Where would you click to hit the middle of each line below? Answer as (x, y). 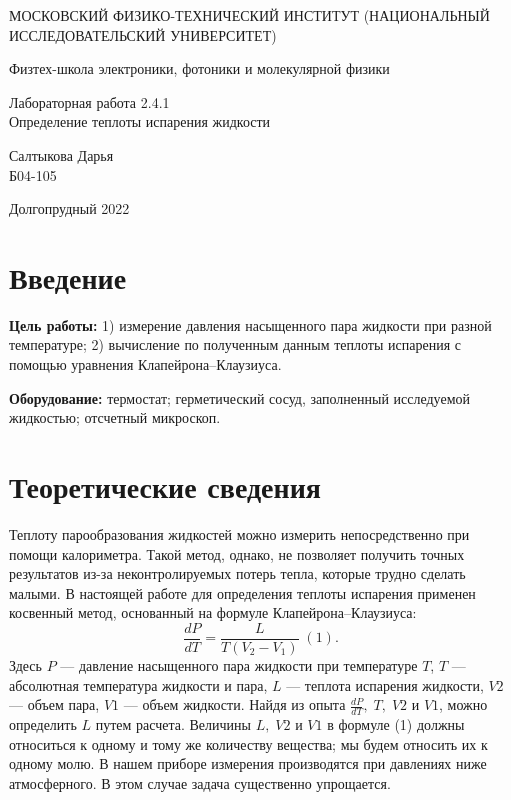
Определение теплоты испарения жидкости (140, 121)
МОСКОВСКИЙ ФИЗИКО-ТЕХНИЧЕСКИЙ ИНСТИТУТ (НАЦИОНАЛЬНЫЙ (249, 15)
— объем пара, (54, 704)
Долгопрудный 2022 (69, 208)
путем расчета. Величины (173, 724)
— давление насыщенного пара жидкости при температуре (239, 665)
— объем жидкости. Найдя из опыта (234, 704)
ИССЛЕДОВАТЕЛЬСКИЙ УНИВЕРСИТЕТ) (143, 34)
